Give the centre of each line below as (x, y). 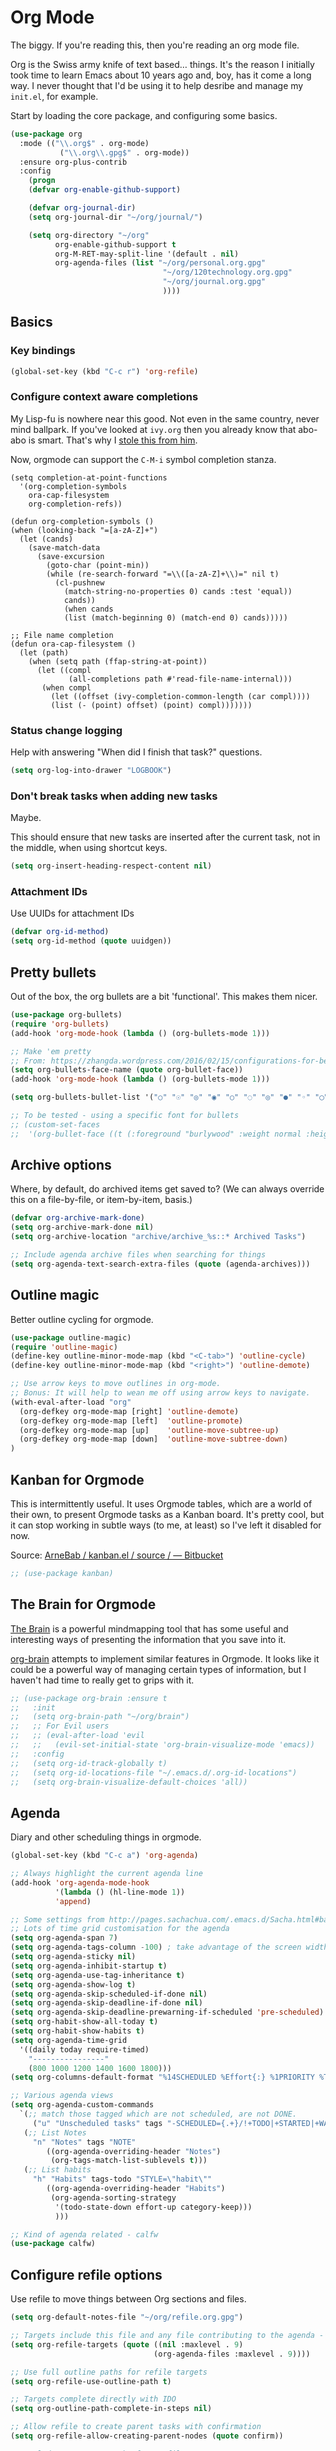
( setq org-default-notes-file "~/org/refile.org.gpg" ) (127, 2317)
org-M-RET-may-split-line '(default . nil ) (147, 254)
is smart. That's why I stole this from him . (113, 440)
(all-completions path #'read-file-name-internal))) (180, 679)
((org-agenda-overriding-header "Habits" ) (136, 2189)
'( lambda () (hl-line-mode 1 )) (120, 1892)
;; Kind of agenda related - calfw (84, 2234)
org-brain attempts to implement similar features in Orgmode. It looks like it (165, 1658)
